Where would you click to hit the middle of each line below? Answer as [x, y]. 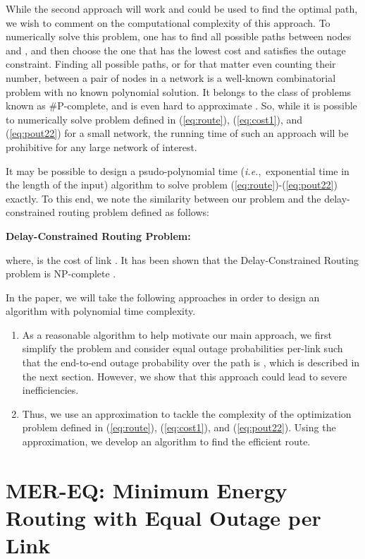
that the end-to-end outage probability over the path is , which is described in [191, 362]
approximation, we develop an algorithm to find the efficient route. [166, 441]
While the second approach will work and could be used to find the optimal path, [182, 8]
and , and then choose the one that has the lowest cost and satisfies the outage [176, 50]
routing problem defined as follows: [134, 212]
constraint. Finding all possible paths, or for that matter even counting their [171, 64]
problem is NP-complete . [61, 274]
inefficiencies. [50, 390]
